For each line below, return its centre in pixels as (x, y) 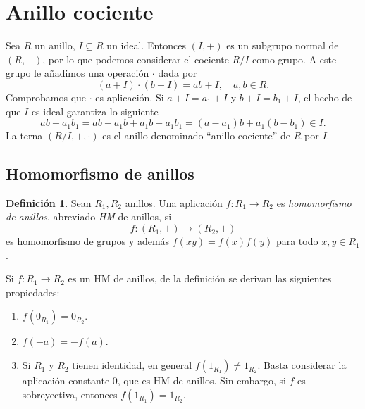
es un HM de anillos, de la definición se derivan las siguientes (200, 278)
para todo (297, 241)
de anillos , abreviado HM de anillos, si (89, 216)
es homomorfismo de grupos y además (88, 241)
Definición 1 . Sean (49, 202)
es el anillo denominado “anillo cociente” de (197, 136)
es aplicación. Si (130, 97)
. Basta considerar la (302, 365)
